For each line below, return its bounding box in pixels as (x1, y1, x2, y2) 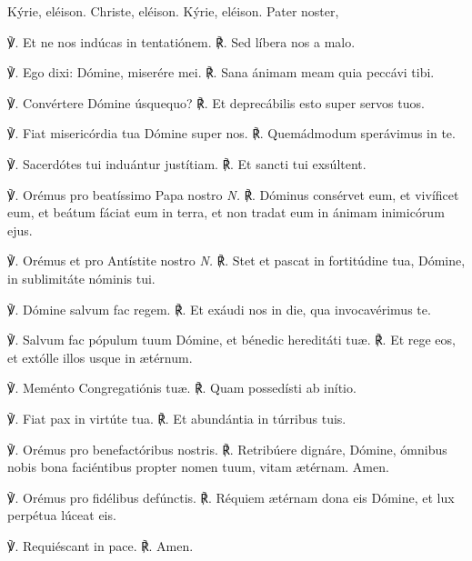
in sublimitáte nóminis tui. (7, 268, 156, 287)
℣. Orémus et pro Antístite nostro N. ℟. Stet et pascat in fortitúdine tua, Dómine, (7, 251, 466, 270)
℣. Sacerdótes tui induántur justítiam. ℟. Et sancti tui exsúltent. (7, 154, 367, 173)
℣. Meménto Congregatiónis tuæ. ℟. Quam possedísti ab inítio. (7, 378, 357, 397)
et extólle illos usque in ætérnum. (7, 347, 193, 366)
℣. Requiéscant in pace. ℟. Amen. (7, 536, 194, 555)
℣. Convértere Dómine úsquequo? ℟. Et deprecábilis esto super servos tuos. (7, 93, 425, 112)
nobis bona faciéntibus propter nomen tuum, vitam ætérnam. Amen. (7, 457, 389, 476)
